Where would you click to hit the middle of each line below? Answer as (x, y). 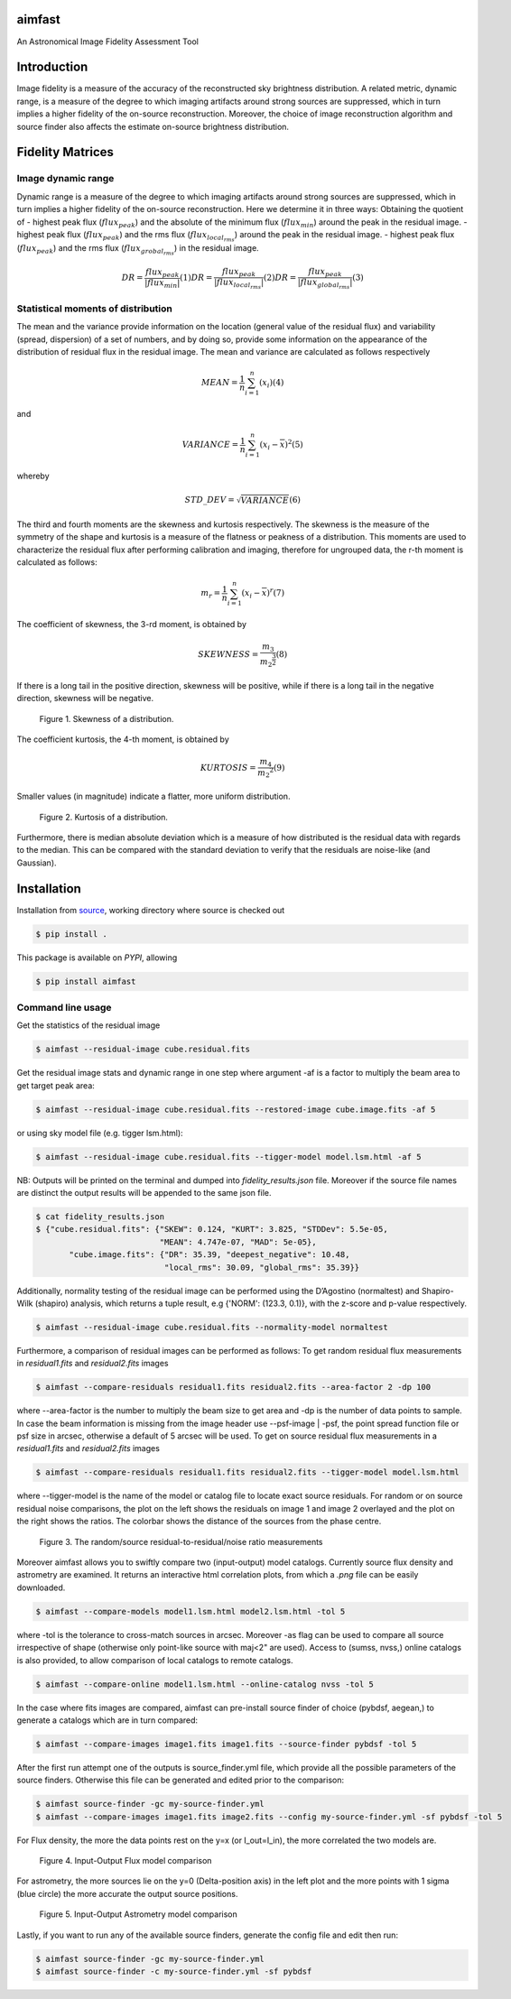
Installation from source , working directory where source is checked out (151, 910)
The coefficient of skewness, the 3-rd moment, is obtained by (132, 625)
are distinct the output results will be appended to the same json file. (144, 1193)
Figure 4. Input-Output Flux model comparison (125, 1860)
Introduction (52, 67)
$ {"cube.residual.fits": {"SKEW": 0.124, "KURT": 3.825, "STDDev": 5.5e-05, (212, 1229)
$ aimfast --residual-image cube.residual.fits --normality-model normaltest (212, 1327)
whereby (33, 476)
